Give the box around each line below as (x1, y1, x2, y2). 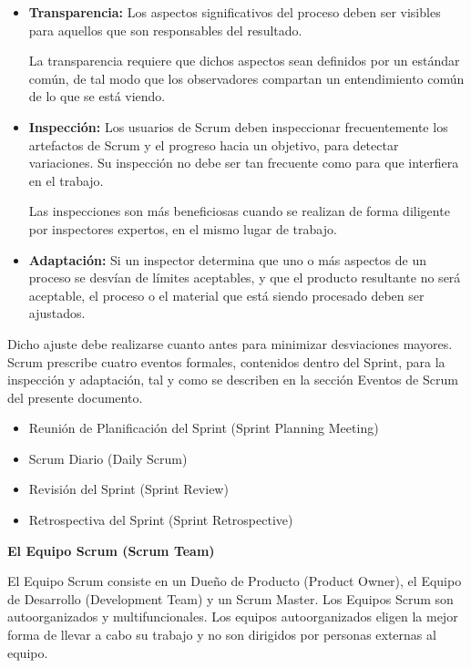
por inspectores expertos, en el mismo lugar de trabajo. (28, 219, 337, 238)
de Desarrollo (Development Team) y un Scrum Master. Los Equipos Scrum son (7, 589, 454, 608)
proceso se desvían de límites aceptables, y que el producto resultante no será (28, 268, 461, 287)
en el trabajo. (28, 170, 104, 190)
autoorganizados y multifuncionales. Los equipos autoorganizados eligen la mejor (7, 607, 458, 626)
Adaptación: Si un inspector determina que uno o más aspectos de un (28, 250, 426, 269)
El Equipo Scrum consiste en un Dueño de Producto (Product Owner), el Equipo (7, 571, 462, 591)
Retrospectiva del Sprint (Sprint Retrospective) (28, 510, 293, 529)
